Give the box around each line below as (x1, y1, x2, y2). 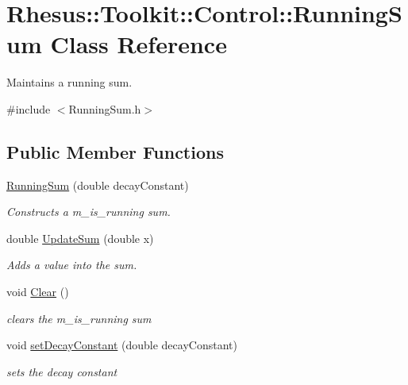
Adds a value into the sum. (6, 256, 137, 273)
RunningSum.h (68, 100, 141, 117)
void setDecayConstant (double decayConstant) (6, 337, 237, 353)
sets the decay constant (6, 363, 117, 379)
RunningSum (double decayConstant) (6, 176, 189, 193)
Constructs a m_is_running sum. (6, 203, 171, 220)
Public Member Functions (6, 139, 224, 164)
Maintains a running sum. (6, 74, 133, 90)
